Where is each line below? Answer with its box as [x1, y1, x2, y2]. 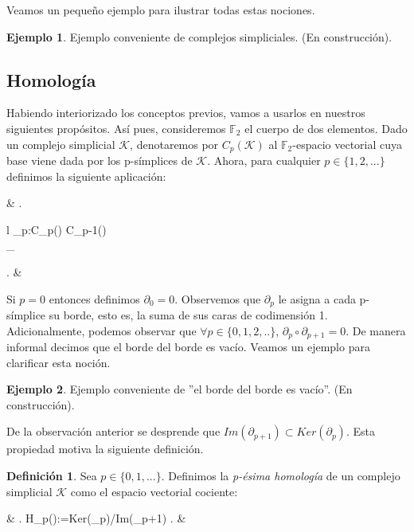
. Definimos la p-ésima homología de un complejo [161, 467, 400, 484]
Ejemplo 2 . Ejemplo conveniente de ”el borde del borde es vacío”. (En [6, 381, 353, 397]
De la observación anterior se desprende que [6, 423, 221, 440]
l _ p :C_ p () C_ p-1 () [6, 221, 107, 237]
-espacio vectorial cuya [292, 135, 403, 152]
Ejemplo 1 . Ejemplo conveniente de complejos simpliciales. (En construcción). [6, 28, 393, 45]
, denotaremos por [130, 135, 219, 152]
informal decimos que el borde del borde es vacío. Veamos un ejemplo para [6, 338, 370, 355]
